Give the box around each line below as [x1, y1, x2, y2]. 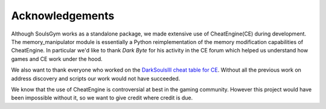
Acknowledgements [11, 9, 115, 22]
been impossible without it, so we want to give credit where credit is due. [11, 94, 193, 102]
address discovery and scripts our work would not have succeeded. [11, 75, 181, 82]
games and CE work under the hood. [11, 55, 103, 63]
